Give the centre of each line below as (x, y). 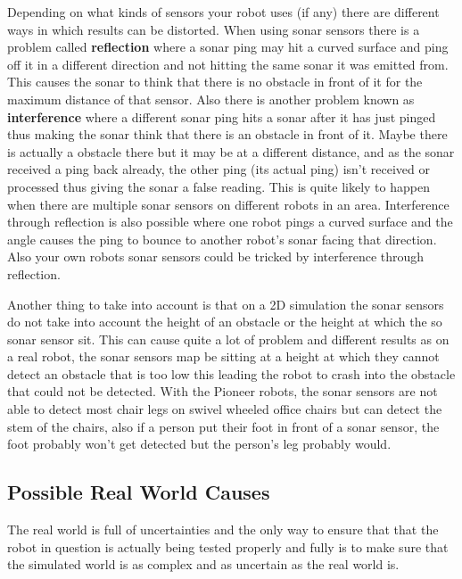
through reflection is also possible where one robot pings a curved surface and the (230, 222)
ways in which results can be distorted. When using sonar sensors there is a (214, 29)
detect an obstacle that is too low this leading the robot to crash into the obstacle (231, 373)
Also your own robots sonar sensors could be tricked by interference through (216, 256)
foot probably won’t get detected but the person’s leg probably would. (199, 444)
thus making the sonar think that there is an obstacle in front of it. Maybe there (227, 134)
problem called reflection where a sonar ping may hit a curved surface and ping (228, 47)
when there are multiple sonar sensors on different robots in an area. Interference (228, 204)
